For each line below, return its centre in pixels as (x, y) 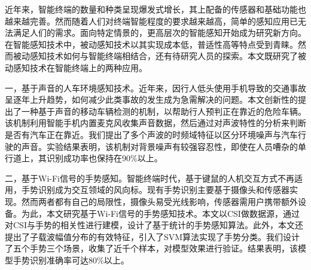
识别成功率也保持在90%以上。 (104, 158)
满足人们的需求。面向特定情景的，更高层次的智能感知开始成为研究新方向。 (159, 33)
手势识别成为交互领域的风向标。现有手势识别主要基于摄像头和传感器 (155, 190)
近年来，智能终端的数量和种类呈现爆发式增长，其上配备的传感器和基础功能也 (155, 9)
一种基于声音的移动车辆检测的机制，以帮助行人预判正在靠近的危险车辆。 (164, 111)
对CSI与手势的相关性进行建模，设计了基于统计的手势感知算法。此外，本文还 (154, 225)
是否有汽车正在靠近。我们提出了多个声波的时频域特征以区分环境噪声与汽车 (151, 134)
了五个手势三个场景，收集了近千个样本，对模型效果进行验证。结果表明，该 (151, 248)
